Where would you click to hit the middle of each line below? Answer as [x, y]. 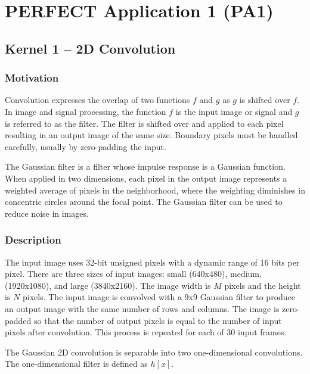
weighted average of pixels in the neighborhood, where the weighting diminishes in [155, 190]
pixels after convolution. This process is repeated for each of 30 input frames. [146, 332]
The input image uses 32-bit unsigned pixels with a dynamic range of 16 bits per [152, 262]
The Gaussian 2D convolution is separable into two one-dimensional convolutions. [154, 352]
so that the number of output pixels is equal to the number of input [158, 320]
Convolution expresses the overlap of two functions [97, 100]
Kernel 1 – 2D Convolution [90, 48]
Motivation [32, 78]
